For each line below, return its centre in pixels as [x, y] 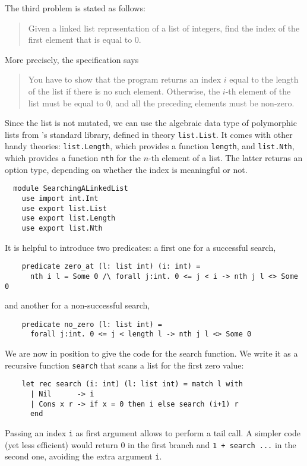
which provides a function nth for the [73, 158]
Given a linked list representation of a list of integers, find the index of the [164, 28]
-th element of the [258, 91]
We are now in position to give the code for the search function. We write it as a [151, 353]
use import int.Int [60, 198]
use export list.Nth [62, 228]
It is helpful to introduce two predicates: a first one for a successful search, [140, 247]
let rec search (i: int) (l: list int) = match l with [132, 384]
